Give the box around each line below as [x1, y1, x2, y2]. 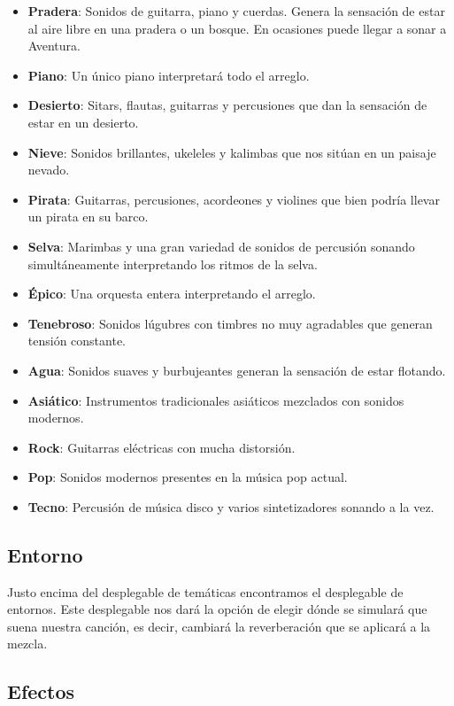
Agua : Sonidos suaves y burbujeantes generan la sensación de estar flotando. [27, 361, 446, 379]
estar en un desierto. [27, 112, 139, 131]
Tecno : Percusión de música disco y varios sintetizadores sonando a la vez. [27, 497, 435, 516]
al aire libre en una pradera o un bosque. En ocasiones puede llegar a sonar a [27, 19, 447, 37]
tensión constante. [27, 331, 127, 350]
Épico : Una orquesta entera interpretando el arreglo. [27, 284, 316, 303]
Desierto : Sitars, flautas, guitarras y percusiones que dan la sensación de [27, 96, 427, 114]
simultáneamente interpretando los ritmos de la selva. [27, 254, 318, 273]
